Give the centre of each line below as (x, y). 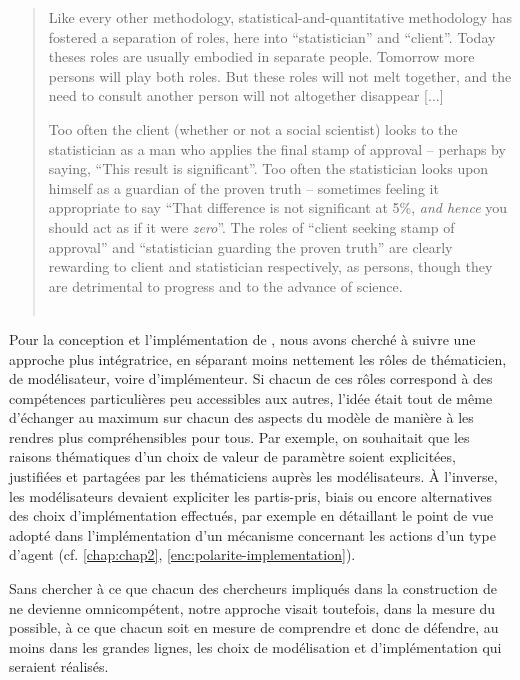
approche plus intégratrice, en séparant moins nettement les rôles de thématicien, (258, 358)
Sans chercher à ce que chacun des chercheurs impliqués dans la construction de (253, 588)
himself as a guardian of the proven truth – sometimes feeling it (243, 187)
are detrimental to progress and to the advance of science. (225, 285)
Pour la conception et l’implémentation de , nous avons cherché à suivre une (242, 338)
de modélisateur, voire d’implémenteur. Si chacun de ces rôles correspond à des (251, 378)
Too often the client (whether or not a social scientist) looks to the (253, 128)
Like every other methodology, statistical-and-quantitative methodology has (280, 17)
